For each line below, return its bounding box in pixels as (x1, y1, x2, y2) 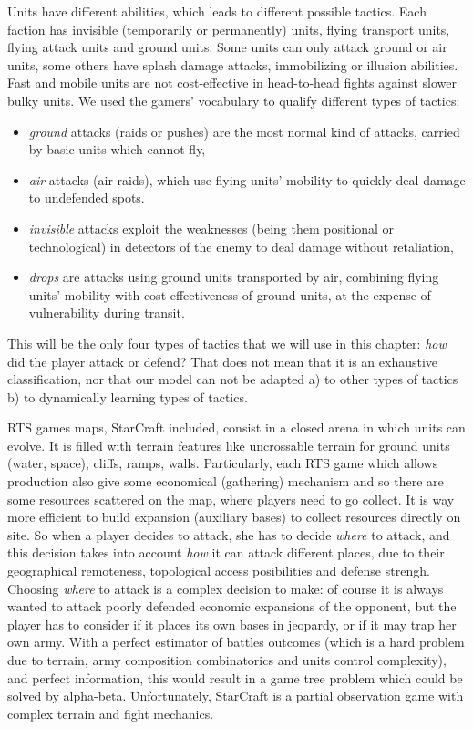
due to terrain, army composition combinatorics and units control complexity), (7, 651, 447, 669)
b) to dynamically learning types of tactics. (7, 387, 248, 406)
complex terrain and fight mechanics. (7, 703, 214, 723)
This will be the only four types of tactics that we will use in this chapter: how (7, 333, 447, 352)
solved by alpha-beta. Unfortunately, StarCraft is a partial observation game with (7, 686, 464, 705)
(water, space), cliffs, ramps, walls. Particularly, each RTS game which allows (7, 453, 438, 473)
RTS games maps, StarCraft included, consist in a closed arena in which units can (7, 418, 466, 437)
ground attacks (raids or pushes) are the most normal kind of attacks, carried (28, 121, 460, 141)
